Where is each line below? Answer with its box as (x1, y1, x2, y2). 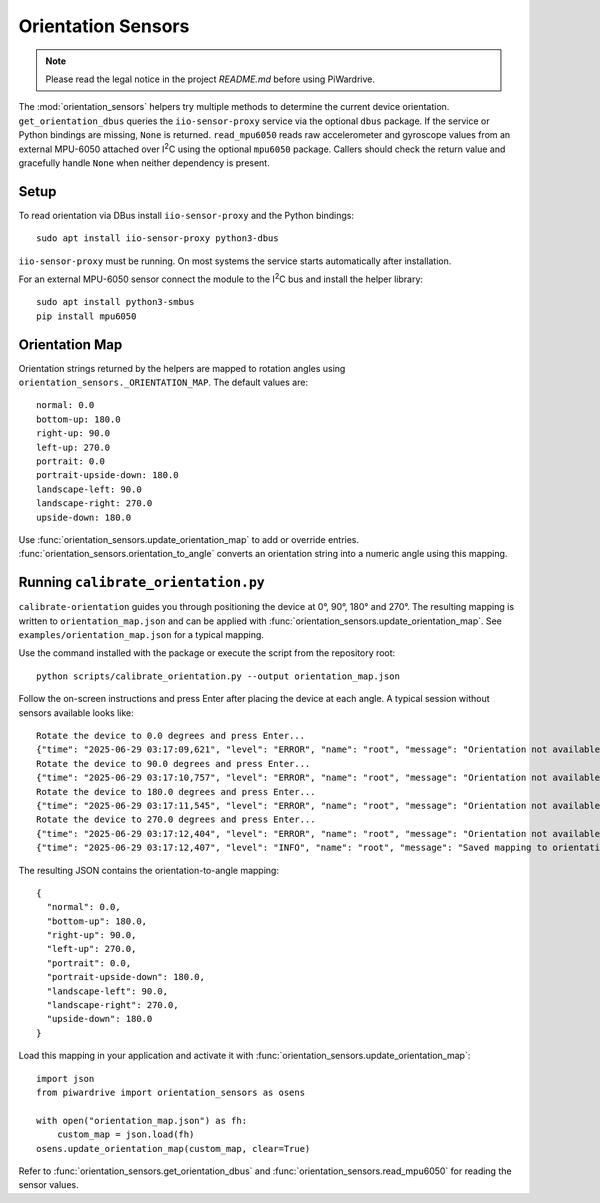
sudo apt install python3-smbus (36, 296, 195, 308)
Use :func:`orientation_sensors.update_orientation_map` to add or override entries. (18, 533, 360, 545)
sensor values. (18, 1179, 79, 1191)
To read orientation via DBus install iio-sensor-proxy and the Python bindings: (18, 209, 355, 221)
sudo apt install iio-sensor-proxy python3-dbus (36, 233, 279, 244)
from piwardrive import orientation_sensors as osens (36, 1086, 305, 1098)
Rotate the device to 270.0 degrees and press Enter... (36, 814, 316, 825)
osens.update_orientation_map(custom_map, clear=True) (36, 1143, 311, 1154)
